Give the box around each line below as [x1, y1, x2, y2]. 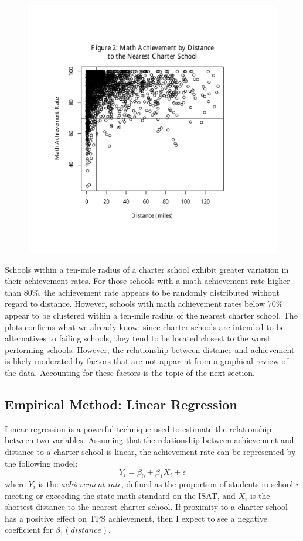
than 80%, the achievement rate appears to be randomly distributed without [5, 286, 280, 298]
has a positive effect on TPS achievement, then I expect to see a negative [5, 512, 267, 524]
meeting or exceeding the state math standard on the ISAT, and [5, 489, 236, 501]
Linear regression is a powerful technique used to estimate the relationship [5, 422, 272, 434]
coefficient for [5, 523, 53, 536]
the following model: [5, 457, 78, 469]
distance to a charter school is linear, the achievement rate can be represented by [5, 445, 296, 457]
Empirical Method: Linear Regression [5, 395, 237, 413]
